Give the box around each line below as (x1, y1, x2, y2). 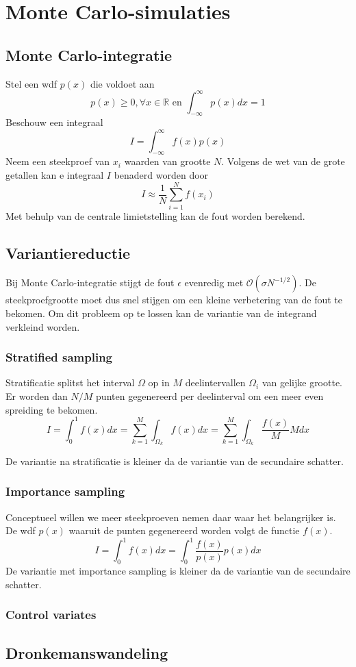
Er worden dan (5, 389, 68, 403)
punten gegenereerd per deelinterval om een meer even (96, 389, 324, 403)
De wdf (5, 523, 36, 538)
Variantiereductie (5, 242, 131, 263)
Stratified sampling (5, 349, 112, 366)
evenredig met (184, 275, 244, 290)
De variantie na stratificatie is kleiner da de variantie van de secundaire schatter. (5, 453, 344, 468)
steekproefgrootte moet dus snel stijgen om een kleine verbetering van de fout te (5, 292, 342, 307)
